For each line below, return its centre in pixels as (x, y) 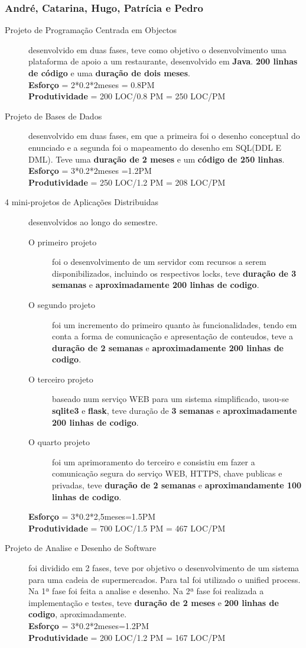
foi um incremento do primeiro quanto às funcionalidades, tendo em (175, 324)
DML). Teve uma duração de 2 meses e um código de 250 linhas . (157, 159)
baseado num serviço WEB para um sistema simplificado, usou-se (170, 399)
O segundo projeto (62, 304)
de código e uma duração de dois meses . (109, 73)
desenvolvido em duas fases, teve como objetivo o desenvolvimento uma (157, 49)
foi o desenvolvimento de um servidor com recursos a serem (159, 262)
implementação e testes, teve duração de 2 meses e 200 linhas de (154, 602)
